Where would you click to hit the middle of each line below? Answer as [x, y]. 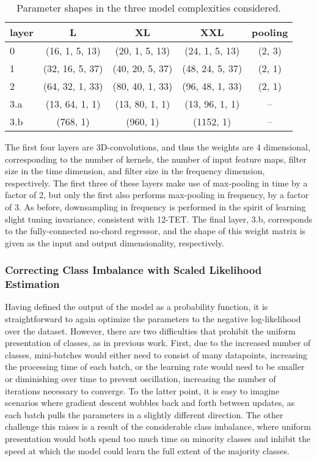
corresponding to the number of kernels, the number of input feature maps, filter [156, 159]
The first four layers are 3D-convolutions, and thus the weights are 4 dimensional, [158, 147]
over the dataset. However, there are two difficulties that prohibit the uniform [150, 330]
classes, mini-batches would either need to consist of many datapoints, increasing [156, 354]
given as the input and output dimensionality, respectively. [115, 242]
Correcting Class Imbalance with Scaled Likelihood [133, 270]
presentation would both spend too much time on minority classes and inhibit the [158, 439]
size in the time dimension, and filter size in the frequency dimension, [135, 171]
